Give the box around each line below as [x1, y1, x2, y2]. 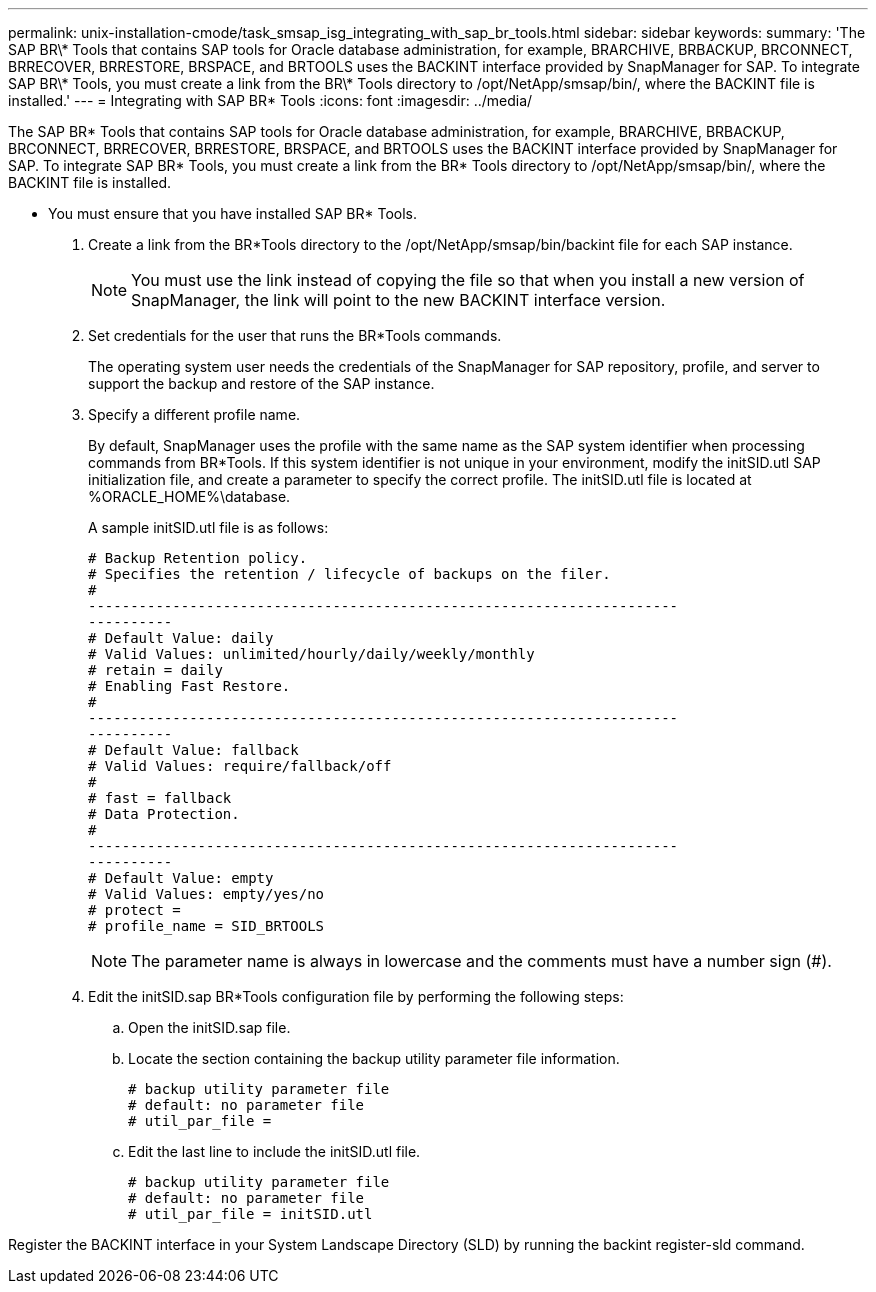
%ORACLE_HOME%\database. [88, 488, 291, 505]
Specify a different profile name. [88, 406, 301, 423]
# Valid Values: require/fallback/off [88, 758, 392, 774]
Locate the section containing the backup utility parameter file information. [128, 1050, 620, 1067]
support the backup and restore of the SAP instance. [88, 375, 435, 392]
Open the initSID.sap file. [128, 1019, 291, 1036]
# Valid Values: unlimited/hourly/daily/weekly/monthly [88, 646, 535, 662]
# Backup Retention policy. [88, 550, 308, 566]
